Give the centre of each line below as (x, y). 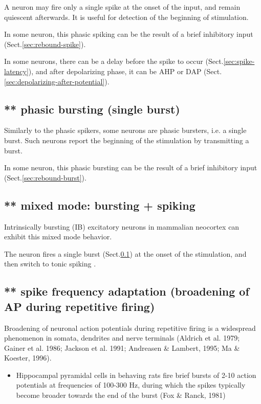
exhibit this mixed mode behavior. (58, 237)
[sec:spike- (239, 61)
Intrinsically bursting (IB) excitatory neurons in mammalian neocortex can (122, 226)
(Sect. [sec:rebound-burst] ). (45, 177)
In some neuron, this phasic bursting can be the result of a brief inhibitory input (131, 167)
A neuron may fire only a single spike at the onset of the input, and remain (122, 7)
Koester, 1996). (28, 358)
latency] (16, 71)
